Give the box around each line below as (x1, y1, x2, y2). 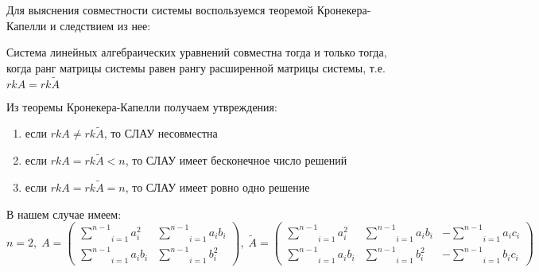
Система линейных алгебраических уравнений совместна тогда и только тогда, (6, 44, 387, 60)
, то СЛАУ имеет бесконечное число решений (125, 152, 347, 169)
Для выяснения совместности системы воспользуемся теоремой (6, 2, 314, 17)
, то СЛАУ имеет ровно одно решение (125, 179, 310, 196)
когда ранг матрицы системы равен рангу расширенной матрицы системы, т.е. (6, 59, 386, 76)
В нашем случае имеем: (6, 205, 122, 222)
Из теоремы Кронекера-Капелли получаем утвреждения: (6, 98, 277, 115)
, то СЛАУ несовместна (103, 125, 218, 142)
